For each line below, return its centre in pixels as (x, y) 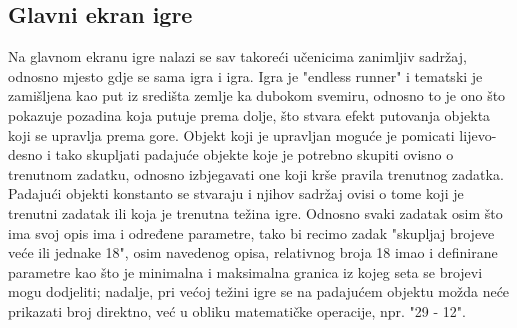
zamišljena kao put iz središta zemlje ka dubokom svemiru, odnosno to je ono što (257, 95)
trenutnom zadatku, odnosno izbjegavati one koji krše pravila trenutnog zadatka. (256, 173)
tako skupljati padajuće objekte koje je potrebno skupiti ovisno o (254, 154)
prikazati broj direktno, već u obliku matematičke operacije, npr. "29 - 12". (237, 310)
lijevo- (478, 134)
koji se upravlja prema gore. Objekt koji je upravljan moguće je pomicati (231, 134)
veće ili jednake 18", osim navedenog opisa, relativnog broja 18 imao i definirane (253, 252)
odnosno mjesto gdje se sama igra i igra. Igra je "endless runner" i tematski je (245, 75)
